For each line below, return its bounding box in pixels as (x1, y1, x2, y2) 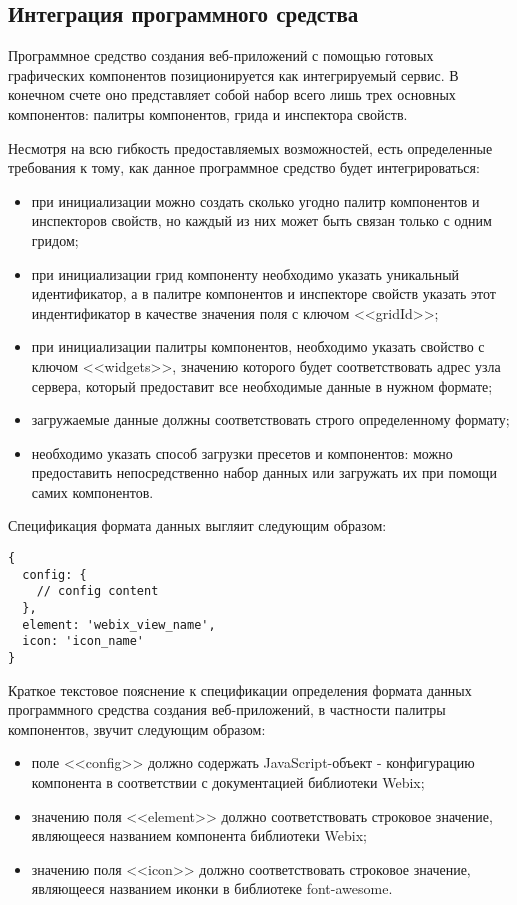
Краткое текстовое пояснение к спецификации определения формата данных (8, 679, 472, 700)
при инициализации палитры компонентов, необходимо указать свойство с (31, 336, 485, 357)
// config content (36, 584, 159, 599)
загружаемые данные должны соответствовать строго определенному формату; (31, 409, 510, 430)
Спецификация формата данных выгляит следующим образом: (8, 515, 387, 536)
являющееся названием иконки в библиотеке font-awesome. (31, 878, 393, 899)
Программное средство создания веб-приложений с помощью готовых (8, 45, 434, 66)
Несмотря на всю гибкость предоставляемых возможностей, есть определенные (8, 137, 493, 158)
